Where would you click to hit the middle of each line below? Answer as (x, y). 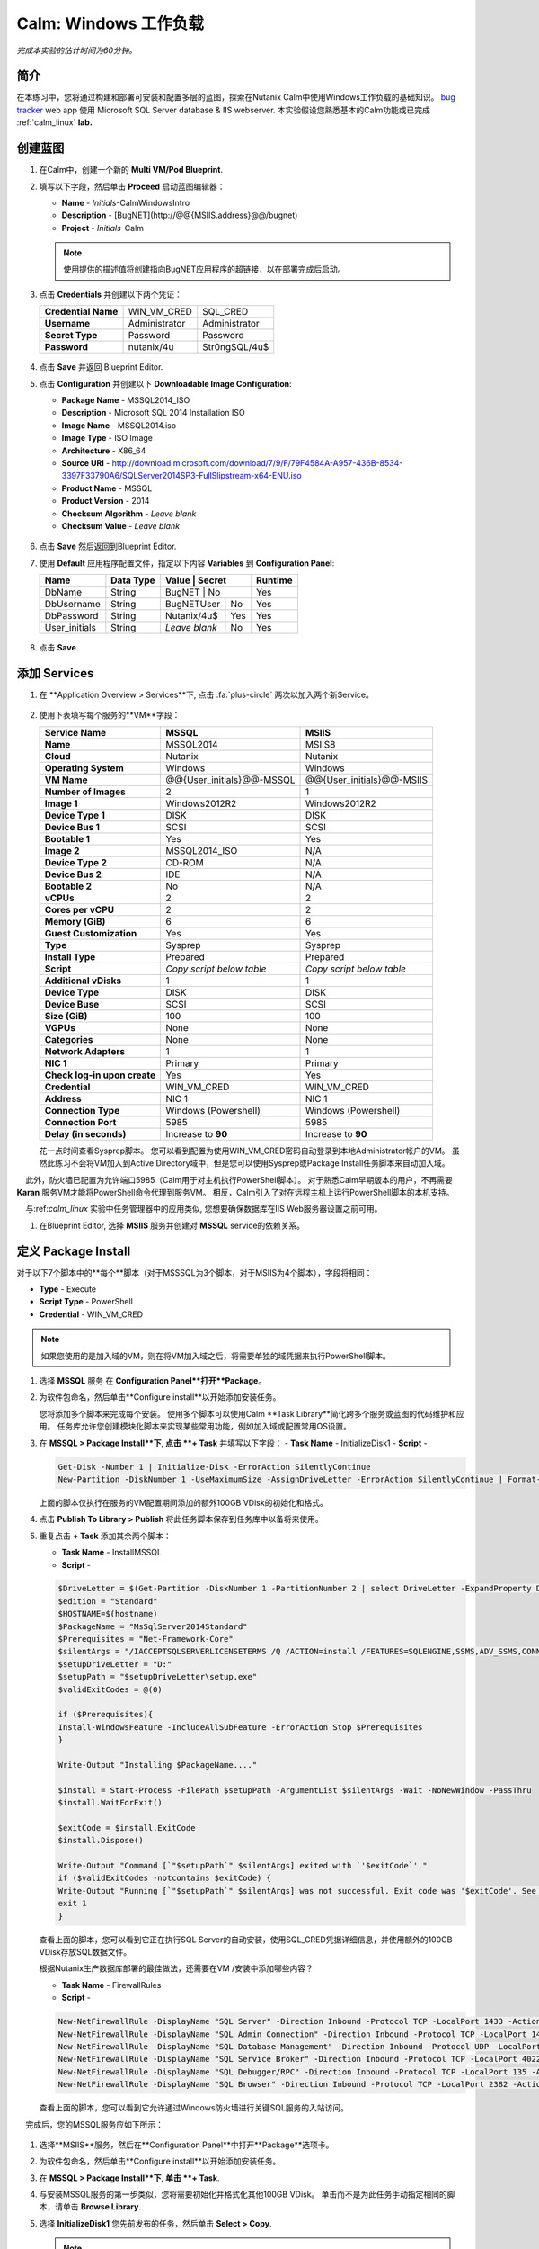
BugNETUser (192, 605)
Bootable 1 (67, 838)
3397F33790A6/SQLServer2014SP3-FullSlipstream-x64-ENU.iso (181, 476)
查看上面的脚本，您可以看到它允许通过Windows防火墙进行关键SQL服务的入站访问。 (194, 2108)
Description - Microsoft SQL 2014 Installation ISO (154, 413)
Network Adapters (85, 1051)
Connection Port (80, 1122)
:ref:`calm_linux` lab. (55, 122)
